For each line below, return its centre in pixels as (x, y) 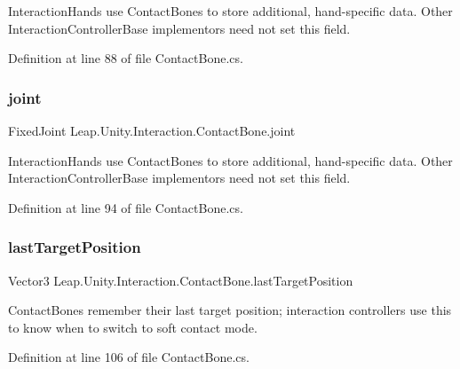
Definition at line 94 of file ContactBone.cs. (126, 207)
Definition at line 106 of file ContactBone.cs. (129, 357)
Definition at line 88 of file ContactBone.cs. (126, 58)
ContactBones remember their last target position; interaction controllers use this (230, 310)
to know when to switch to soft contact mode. (133, 327)
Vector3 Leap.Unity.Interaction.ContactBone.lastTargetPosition (181, 280)
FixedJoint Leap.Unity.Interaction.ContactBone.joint (152, 130)
